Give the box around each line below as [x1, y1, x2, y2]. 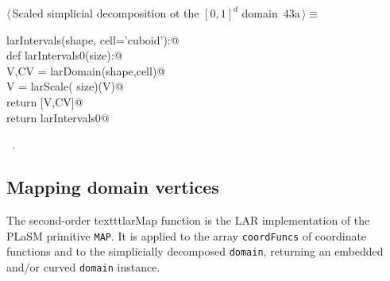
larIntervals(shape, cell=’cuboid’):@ [6, 31, 180, 48]
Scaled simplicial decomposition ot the [12, 5, 199, 21]
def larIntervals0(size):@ [6, 47, 123, 64]
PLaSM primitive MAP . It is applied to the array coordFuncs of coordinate [6, 227, 367, 244]
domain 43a [241, 5, 300, 21]
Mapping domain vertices [6, 175, 219, 199]
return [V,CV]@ [6, 93, 83, 110]
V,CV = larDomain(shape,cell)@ [6, 62, 166, 79]
